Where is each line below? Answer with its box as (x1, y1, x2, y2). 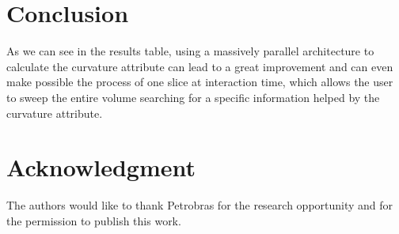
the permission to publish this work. (6, 212, 181, 228)
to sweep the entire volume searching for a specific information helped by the (6, 89, 380, 105)
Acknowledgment (6, 151, 196, 183)
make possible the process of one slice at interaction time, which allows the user (6, 74, 393, 90)
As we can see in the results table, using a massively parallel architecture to (6, 43, 374, 59)
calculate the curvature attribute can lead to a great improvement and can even (6, 58, 393, 74)
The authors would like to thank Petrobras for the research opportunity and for (6, 197, 393, 213)
